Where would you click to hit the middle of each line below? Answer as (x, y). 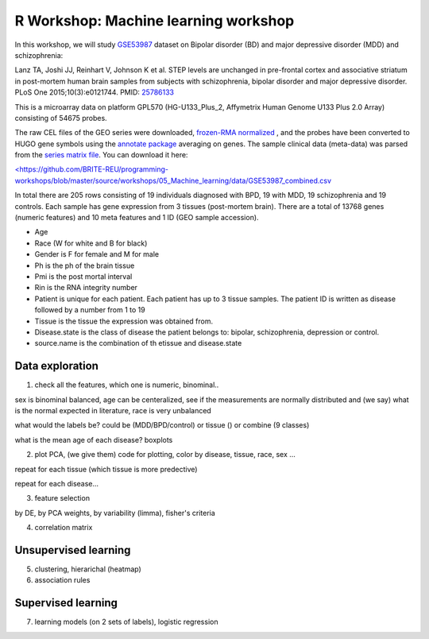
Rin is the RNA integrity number (86, 288)
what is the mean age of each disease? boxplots (94, 440)
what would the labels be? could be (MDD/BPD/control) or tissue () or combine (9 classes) (162, 425)
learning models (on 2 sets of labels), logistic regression (126, 622)
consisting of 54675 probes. (61, 118)
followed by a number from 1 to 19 (90, 310)
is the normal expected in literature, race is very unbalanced (113, 411)
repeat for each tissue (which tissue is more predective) (106, 469)
